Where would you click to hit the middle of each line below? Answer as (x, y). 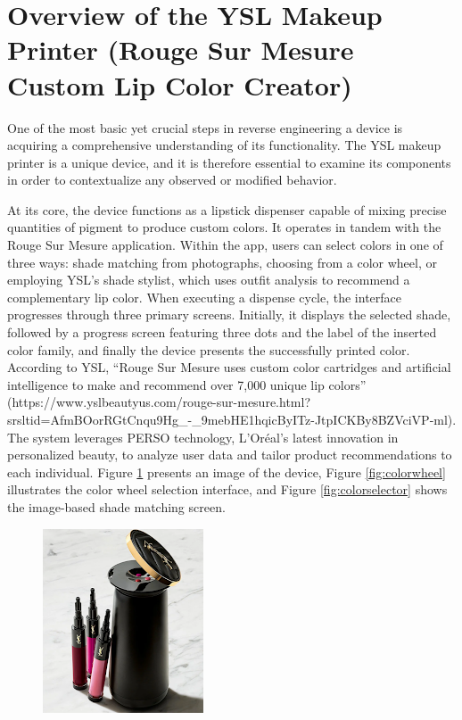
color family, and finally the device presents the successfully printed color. (209, 349)
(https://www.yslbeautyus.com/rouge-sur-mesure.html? (159, 402)
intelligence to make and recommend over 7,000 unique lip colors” (187, 384)
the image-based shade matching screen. (116, 506)
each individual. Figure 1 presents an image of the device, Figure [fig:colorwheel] (227, 472)
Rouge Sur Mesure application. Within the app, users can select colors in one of (225, 245)
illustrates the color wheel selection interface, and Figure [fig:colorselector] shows (227, 489)
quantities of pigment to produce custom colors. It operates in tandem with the (224, 227)
